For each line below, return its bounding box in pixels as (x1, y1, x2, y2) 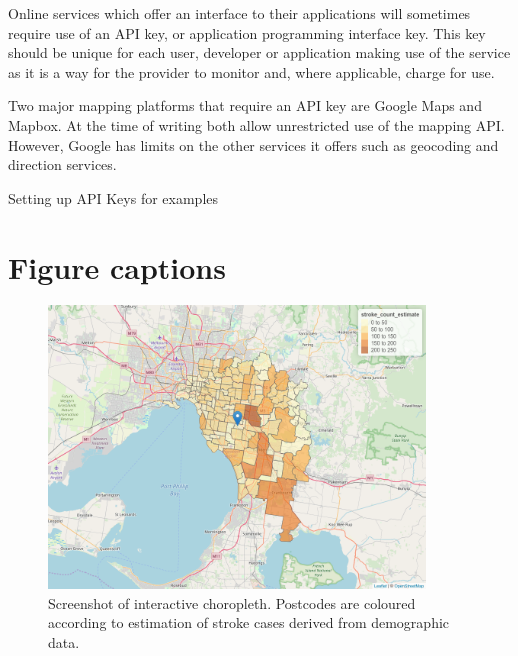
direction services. (8, 154, 117, 175)
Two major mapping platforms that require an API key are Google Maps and (8, 95, 482, 116)
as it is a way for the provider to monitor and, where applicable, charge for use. (8, 61, 495, 82)
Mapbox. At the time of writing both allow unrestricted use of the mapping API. (8, 114, 505, 135)
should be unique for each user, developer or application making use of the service (8, 42, 511, 63)
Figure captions (8, 246, 226, 287)
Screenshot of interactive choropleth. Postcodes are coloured (48, 592, 416, 613)
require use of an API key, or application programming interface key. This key (8, 22, 486, 43)
